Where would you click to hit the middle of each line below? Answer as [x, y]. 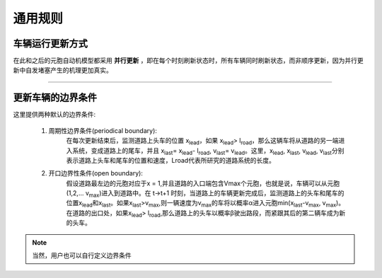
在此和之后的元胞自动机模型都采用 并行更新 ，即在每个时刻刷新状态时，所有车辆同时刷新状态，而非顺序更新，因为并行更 [188, 61]
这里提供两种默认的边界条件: [54, 115]
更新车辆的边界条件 [55, 98]
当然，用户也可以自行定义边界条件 [82, 255]
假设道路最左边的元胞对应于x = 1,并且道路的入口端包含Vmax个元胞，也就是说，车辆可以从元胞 [203, 183]
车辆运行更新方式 [50, 44]
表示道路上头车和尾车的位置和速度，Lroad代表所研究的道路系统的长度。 [170, 160]
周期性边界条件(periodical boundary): [103, 130]
